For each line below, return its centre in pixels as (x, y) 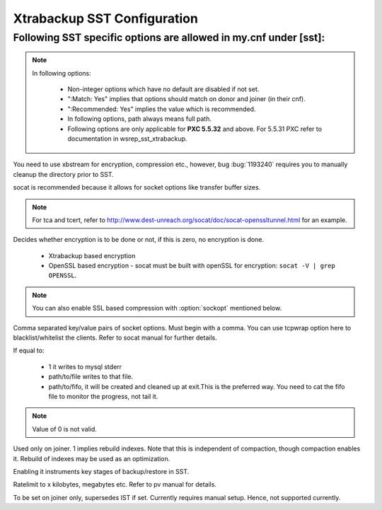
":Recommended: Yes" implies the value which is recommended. (162, 109)
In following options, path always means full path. (140, 119)
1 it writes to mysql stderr (85, 366)
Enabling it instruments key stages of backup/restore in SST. (101, 471)
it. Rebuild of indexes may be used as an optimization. (92, 458)
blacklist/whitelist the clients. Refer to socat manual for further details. (115, 338)
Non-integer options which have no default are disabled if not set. (163, 89)
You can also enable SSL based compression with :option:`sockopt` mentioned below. (157, 308)
